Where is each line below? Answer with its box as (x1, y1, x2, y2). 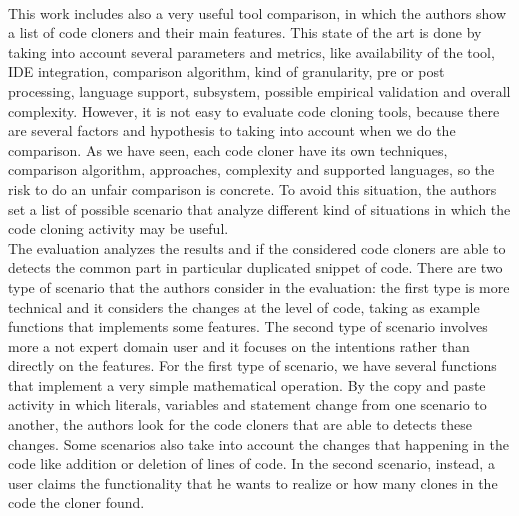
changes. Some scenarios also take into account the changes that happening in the (8, 433, 509, 454)
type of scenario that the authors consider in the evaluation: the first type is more (8, 276, 510, 297)
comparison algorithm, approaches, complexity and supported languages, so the (8, 159, 495, 180)
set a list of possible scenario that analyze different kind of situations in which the (8, 198, 511, 219)
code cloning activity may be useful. (8, 218, 229, 239)
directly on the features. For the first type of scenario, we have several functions (8, 355, 497, 376)
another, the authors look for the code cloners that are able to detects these (8, 414, 473, 435)
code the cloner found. (8, 492, 145, 513)
